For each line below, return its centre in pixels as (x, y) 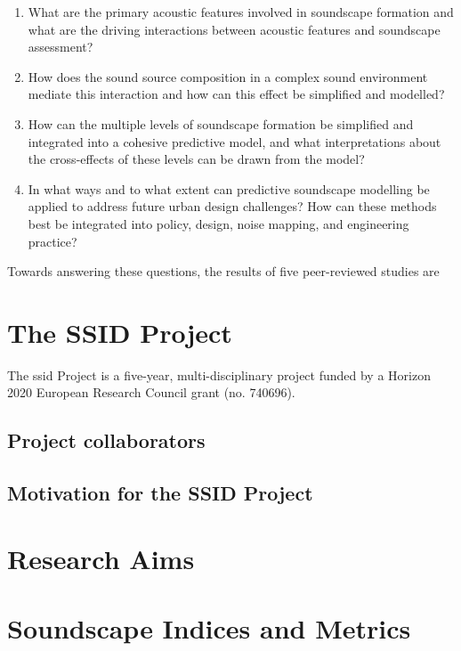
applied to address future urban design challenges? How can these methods (232, 206)
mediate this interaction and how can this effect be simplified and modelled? (236, 94)
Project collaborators (106, 440)
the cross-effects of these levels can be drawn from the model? (196, 159)
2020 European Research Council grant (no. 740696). (151, 392)
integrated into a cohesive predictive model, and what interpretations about (235, 141)
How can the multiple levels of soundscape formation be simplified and (221, 123)
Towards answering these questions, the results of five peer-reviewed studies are (223, 271)
